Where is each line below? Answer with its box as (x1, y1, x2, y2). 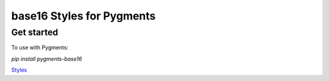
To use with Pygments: (11, 44, 69, 51)
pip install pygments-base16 (11, 55, 82, 62)
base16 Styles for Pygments (11, 9, 156, 23)
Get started (11, 27, 58, 38)
